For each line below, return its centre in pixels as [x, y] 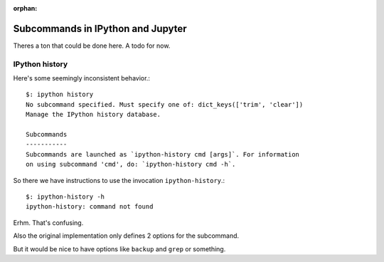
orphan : [25, 8]
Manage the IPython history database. [94, 115]
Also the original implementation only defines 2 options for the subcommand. [126, 236]
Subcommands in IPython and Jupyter [100, 28]
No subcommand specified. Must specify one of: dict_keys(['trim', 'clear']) [165, 104]
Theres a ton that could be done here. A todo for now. [92, 46]
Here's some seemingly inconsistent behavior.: [82, 78]
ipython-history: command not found [90, 207]
